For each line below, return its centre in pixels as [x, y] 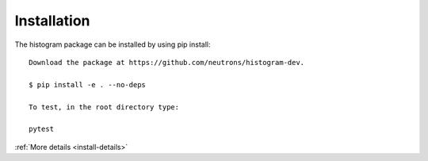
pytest [42, 129]
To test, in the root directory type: [104, 107]
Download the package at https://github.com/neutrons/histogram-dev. [167, 62]
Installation [52, 21]
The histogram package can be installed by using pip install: [113, 44]
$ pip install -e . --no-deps [88, 84]
